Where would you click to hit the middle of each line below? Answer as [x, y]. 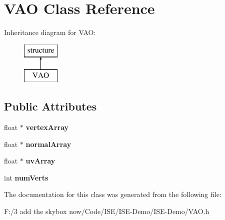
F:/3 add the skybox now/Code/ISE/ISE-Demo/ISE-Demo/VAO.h [107, 211]
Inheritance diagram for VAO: [50, 32]
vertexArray [47, 127]
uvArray [40, 161]
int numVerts [26, 177]
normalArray [48, 144]
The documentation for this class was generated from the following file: [113, 194]
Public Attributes [50, 106]
